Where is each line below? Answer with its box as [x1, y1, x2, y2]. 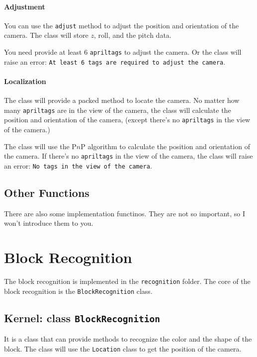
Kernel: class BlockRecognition [4, 310, 161, 325]
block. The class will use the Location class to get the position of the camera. [4, 343, 242, 354]
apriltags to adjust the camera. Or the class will [89, 47, 242, 57]
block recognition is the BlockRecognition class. [4, 285, 153, 296]
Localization [4, 76, 46, 86]
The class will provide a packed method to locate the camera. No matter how [4, 95, 240, 105]
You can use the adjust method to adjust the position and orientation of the [4, 20, 239, 30]
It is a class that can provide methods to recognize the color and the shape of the [4, 334, 252, 344]
